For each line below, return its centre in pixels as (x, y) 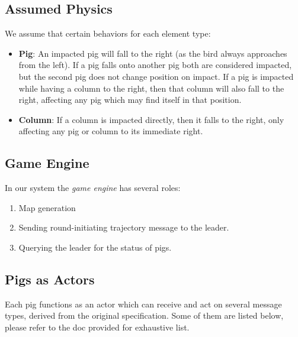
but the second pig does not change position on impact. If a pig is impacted (156, 76)
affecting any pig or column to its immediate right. (111, 131)
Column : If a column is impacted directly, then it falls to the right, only (151, 119)
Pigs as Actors (50, 279)
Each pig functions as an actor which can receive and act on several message (143, 304)
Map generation (47, 207)
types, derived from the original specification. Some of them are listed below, (144, 315)
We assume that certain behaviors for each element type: (108, 33)
